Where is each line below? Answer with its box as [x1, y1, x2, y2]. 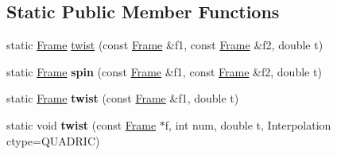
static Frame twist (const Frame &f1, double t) [6, 90, 239, 107]
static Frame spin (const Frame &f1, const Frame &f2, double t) [6, 63, 322, 79]
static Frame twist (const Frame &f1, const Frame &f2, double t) [6, 37, 323, 53]
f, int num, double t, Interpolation [165, 116, 331, 133]
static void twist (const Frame [6, 116, 157, 133]
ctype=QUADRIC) [6, 132, 100, 149]
